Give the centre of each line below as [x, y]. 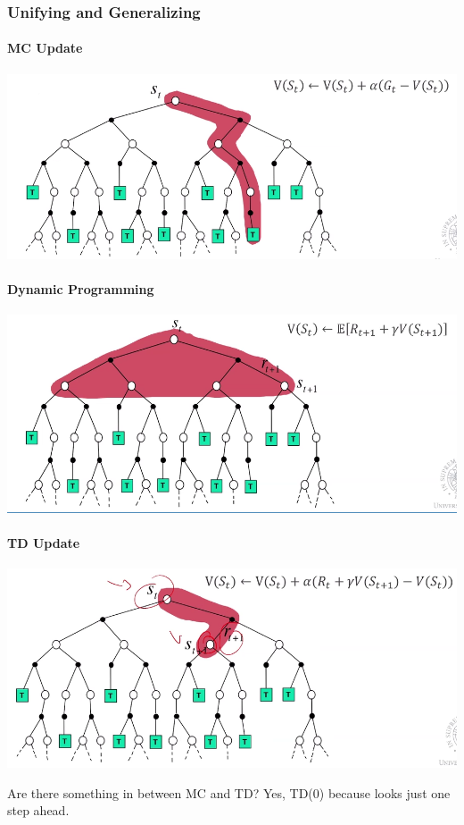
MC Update [45, 48]
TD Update [44, 542]
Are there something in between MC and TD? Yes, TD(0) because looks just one [229, 792]
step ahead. [38, 810]
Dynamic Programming [81, 288]
